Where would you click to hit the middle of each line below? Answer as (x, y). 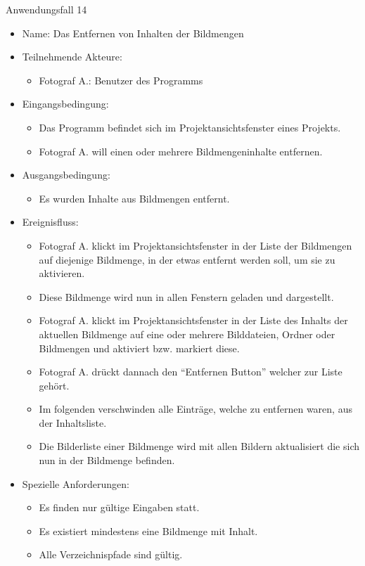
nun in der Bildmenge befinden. (107, 460)
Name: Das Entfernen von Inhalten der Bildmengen (133, 33)
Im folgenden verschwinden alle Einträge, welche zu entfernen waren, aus (196, 409)
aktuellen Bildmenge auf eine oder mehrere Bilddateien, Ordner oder (187, 334)
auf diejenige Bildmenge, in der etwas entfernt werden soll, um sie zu (187, 259)
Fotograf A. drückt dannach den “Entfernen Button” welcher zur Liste (191, 372)
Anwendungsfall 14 (46, 9)
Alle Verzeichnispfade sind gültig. (111, 554)
